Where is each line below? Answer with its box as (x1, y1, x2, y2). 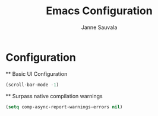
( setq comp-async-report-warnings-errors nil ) (5, 104, 123, 110)
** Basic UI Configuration (5, 70, 68, 78)
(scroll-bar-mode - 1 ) (5, 82, 59, 88)
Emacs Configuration (46, 4, 153, 18)
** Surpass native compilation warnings (5, 92, 103, 99)
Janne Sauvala (81, 24, 118, 31)
